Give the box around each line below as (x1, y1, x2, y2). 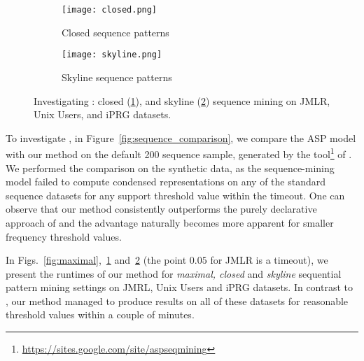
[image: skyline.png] (62, 50, 162, 60)
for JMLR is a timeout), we (210, 253, 328, 267)
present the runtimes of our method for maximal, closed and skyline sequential (6, 266, 342, 281)
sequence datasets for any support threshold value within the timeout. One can (6, 187, 345, 202)
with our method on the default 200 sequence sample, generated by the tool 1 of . (6, 145, 352, 161)
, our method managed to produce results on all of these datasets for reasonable (6, 293, 349, 308)
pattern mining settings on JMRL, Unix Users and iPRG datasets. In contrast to (6, 280, 353, 295)
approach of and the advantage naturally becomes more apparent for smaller (6, 215, 334, 229)
